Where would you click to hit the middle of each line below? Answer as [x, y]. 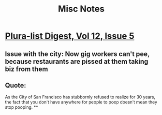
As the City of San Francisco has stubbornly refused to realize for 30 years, [80, 97]
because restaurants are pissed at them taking [77, 61]
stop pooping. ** [22, 107]
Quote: [16, 85]
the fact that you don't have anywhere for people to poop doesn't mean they [81, 102]
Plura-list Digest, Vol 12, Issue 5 [70, 36]
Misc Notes [81, 9]
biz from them [27, 69]
